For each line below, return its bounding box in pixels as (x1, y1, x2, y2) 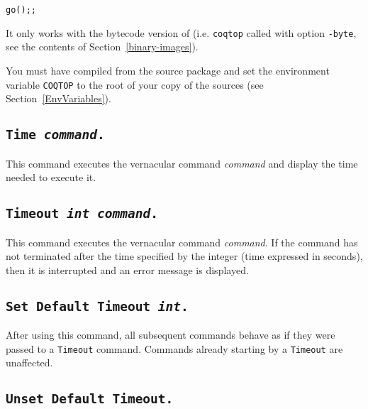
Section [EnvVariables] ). (6, 91, 111, 106)
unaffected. (6, 355, 53, 370)
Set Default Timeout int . (6, 298, 189, 314)
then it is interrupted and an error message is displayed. (6, 262, 249, 277)
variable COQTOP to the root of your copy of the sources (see (6, 77, 264, 92)
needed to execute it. (6, 170, 96, 185)
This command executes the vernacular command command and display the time (6, 156, 358, 170)
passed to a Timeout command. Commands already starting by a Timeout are (6, 341, 343, 356)
